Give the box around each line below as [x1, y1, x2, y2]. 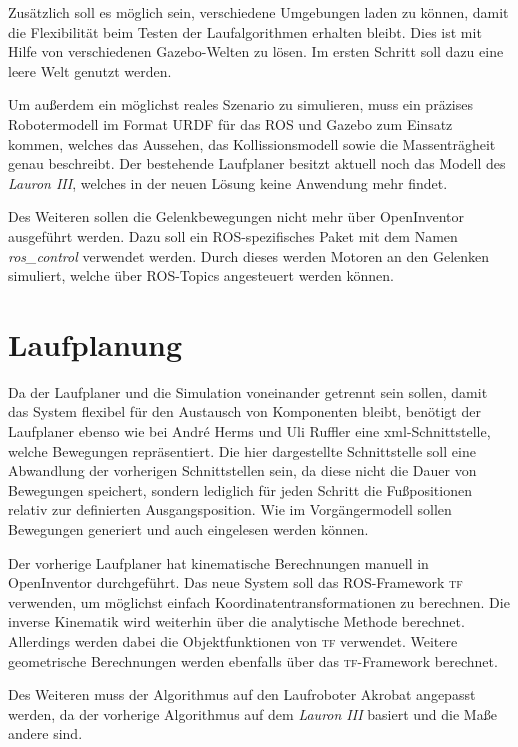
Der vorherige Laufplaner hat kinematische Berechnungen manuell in [8, 552, 429, 573]
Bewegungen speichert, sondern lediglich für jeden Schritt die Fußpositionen [8, 479, 472, 500]
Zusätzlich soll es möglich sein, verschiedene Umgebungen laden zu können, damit [8, 2, 509, 22]
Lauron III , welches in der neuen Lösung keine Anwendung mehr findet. [8, 172, 448, 193]
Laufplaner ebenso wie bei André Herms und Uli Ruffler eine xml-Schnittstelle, [8, 421, 491, 442]
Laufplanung [8, 323, 183, 364]
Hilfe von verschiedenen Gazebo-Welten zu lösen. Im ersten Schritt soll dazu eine [8, 41, 504, 62]
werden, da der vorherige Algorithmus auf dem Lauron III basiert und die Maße [8, 703, 497, 724]
